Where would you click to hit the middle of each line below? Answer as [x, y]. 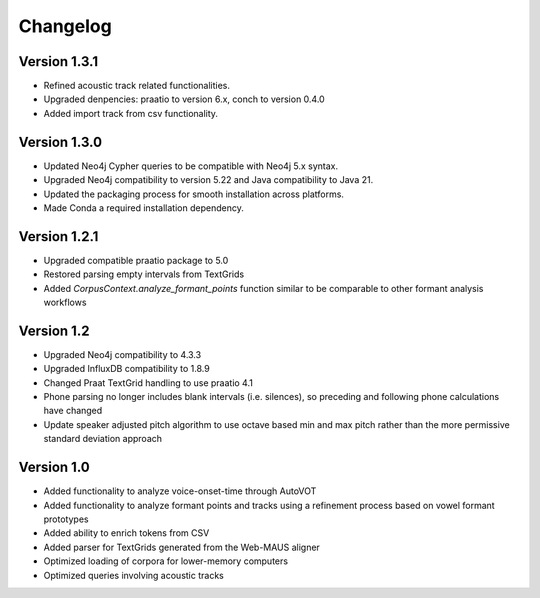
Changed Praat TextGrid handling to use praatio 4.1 [148, 382]
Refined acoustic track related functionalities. [136, 86]
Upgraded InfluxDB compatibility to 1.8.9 [126, 369]
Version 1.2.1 [58, 236]
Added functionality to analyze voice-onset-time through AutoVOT [180, 491]
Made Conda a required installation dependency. [143, 207]
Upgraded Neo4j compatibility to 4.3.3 [122, 354]
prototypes [66, 519]
